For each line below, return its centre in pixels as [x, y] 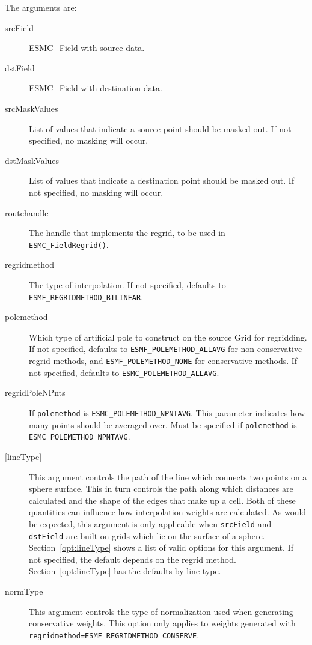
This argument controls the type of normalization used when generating [161, 611]
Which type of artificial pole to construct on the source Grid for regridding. [168, 337]
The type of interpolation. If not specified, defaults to [127, 284]
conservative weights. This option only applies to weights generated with [162, 623]
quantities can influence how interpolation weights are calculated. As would [168, 512]
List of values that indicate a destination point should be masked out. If [162, 180]
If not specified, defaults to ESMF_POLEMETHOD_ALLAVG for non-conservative [166, 349]
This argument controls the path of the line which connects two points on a [168, 477]
